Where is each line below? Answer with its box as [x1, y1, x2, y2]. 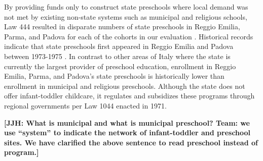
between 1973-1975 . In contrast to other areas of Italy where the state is [4, 50, 231, 61]
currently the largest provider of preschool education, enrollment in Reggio [4, 61, 236, 71]
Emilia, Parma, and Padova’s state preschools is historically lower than [4, 71, 224, 81]
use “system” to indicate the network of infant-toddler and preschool [4, 127, 251, 138]
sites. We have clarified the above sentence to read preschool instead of [4, 137, 258, 147]
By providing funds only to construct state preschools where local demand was [4, 2, 248, 12]
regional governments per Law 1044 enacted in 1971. [4, 100, 167, 111]
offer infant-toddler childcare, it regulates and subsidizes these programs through [4, 90, 255, 101]
